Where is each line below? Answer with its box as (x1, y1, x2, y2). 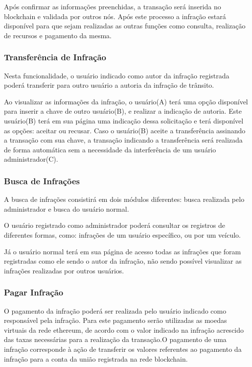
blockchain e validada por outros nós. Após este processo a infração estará (4, 11, 226, 21)
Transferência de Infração (4, 51, 106, 63)
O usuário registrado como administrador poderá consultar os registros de (4, 220, 226, 230)
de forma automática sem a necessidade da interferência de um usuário (4, 144, 216, 154)
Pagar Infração (4, 286, 64, 298)
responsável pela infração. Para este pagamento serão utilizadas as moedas (4, 315, 227, 325)
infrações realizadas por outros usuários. (4, 265, 124, 275)
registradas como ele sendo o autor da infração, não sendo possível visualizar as (4, 256, 242, 266)
